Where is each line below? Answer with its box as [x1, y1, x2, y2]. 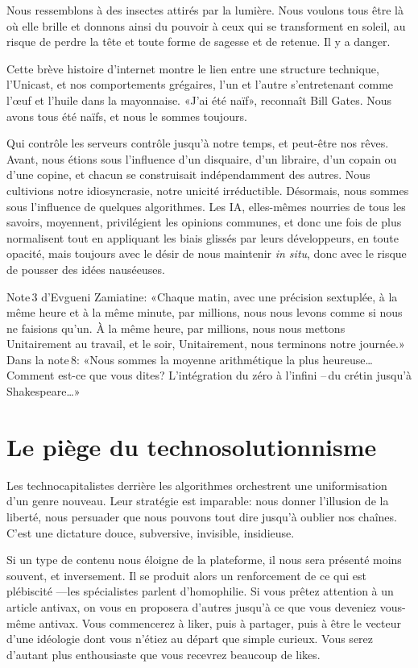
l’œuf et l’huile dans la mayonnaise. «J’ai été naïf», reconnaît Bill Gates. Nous [6, 91, 392, 108]
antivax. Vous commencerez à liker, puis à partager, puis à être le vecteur [39, 614, 401, 631]
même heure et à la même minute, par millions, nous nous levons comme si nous [6, 304, 403, 321]
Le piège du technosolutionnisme [6, 429, 377, 463]
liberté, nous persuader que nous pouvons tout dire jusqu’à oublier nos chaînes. [6, 508, 397, 525]
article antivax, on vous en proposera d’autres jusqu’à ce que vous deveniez [6, 598, 377, 615]
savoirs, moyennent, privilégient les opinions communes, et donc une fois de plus [6, 214, 402, 230]
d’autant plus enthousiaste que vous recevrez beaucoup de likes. [6, 645, 321, 662]
